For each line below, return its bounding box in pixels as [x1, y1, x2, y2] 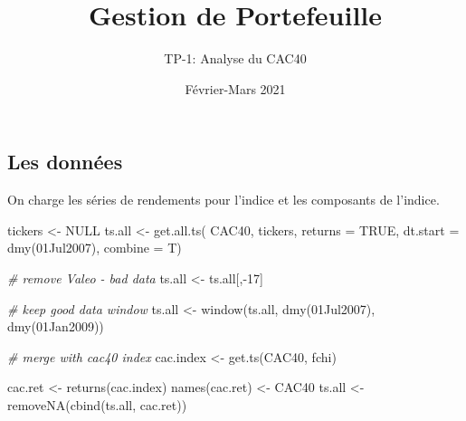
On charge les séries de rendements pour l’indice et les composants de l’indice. [7, 190, 440, 209]
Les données [7, 148, 123, 176]
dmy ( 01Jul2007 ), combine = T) [7, 238, 182, 257]
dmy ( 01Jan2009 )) [7, 317, 104, 336]
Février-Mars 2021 [185, 79, 286, 98]
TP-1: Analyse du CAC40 [164, 49, 307, 68]
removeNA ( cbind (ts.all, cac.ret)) [7, 395, 187, 414]
